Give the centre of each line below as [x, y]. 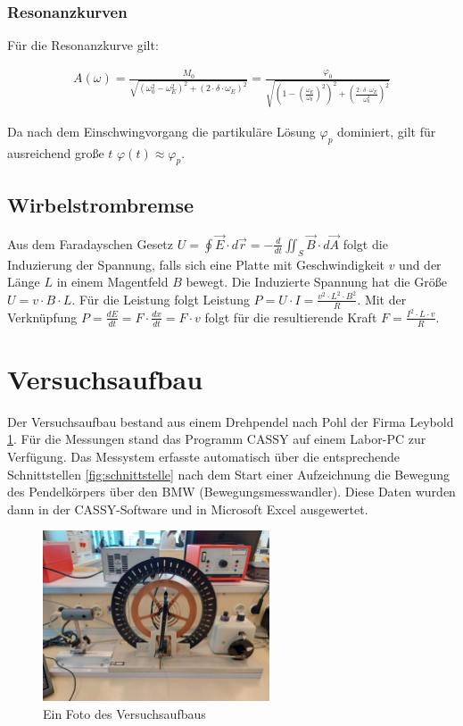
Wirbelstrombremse [101, 204]
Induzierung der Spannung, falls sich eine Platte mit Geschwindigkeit [196, 264]
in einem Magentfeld [112, 282]
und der [420, 264]
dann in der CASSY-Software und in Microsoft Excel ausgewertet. [188, 509]
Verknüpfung [42, 317]
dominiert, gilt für [387, 131]
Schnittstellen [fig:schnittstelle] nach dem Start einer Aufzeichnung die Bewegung [228, 474]
